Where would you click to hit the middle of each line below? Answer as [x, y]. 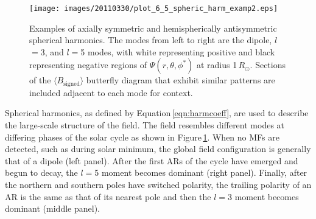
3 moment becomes [263, 196]
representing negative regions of [88, 65]
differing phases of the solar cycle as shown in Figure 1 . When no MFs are [142, 137]
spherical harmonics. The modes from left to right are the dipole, [151, 40]
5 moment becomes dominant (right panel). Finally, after [201, 172]
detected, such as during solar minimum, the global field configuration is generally [158, 149]
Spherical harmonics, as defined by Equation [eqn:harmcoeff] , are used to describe [157, 113]
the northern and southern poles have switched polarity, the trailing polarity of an [158, 185]
